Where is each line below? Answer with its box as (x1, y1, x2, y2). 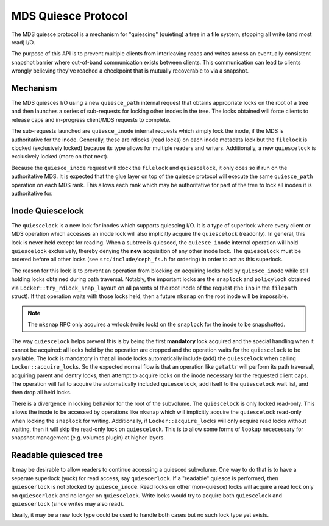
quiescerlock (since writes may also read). (11, 500, 124, 507)
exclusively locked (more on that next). (11, 153, 109, 160)
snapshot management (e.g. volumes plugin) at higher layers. (11, 434, 166, 441)
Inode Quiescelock (11, 205, 84, 216)
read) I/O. (11, 38, 35, 46)
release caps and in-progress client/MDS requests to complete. (11, 116, 171, 123)
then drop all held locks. (11, 389, 72, 396)
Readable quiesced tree (11, 450, 104, 460)
